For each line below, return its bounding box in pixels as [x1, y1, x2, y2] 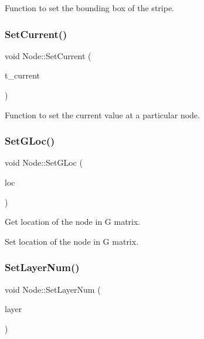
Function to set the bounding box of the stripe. [5, 2, 174, 13]
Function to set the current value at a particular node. [5, 108, 200, 121]
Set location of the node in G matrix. [5, 235, 139, 247]
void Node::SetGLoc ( [5, 156, 83, 169]
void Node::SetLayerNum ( [5, 283, 101, 295]
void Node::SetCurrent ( [5, 49, 91, 61]
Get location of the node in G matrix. [5, 215, 141, 228]
